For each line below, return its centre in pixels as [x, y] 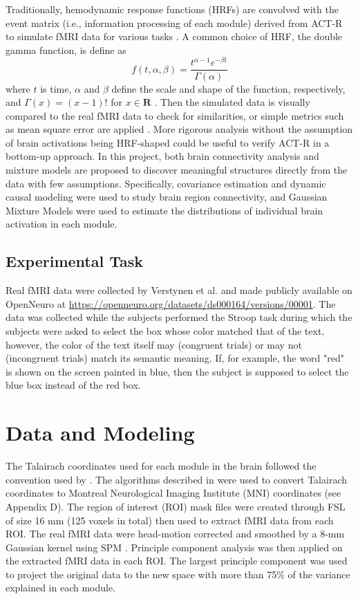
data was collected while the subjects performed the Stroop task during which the [179, 317]
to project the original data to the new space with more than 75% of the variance [178, 574]
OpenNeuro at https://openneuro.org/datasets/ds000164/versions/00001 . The [171, 303]
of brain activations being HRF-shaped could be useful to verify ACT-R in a [168, 142]
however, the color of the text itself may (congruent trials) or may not [154, 344]
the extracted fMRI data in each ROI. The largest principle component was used [177, 561]
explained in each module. [61, 588]
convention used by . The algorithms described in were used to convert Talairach [177, 479]
